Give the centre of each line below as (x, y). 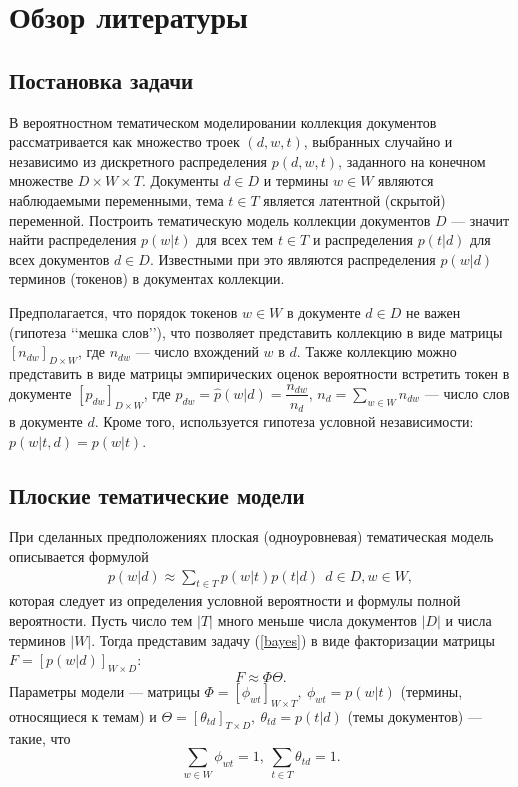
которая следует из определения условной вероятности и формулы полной (235, 600)
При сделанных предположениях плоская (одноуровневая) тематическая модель (251, 536)
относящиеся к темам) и (83, 715)
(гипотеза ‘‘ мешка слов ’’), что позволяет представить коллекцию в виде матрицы (256, 331)
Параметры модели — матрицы (104, 691)
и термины (296, 180)
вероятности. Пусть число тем (101, 620)
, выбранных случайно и (378, 141)
